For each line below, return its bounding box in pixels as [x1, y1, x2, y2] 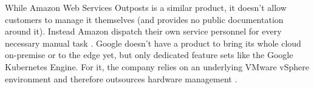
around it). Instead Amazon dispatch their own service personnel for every [5, 25, 282, 38]
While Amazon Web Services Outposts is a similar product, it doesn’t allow [5, 1, 287, 13]
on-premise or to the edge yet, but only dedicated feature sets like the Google [5, 48, 293, 61]
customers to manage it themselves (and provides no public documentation [5, 13, 284, 25]
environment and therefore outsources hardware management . [5, 72, 237, 85]
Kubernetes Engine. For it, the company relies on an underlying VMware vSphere [5, 60, 309, 73]
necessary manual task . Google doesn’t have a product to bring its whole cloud [5, 36, 301, 49]
